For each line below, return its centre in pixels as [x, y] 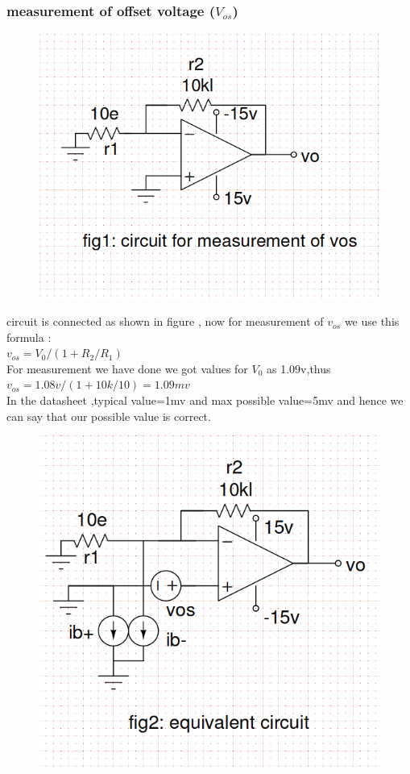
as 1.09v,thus [299, 368]
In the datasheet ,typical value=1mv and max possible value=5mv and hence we [205, 400]
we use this [372, 321]
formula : [29, 337]
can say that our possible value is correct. [109, 416]
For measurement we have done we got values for [127, 368]
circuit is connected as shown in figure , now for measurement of [165, 321]
